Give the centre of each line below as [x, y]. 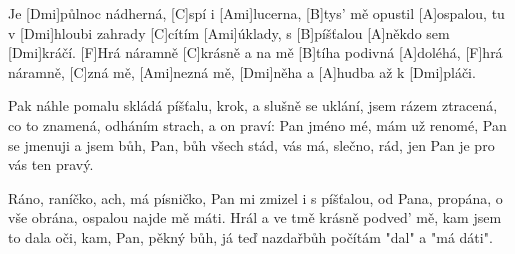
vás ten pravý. [51, 164]
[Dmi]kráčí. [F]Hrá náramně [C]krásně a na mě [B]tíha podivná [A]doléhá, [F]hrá [255, 52]
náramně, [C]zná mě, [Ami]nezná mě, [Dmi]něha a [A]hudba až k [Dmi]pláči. [242, 71]
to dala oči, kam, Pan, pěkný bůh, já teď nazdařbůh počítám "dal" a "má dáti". [250, 236]
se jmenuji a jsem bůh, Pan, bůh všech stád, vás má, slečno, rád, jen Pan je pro [251, 144]
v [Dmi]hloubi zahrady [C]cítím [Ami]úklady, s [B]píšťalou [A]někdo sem [229, 32]
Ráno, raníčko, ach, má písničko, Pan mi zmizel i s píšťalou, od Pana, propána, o [255, 197]
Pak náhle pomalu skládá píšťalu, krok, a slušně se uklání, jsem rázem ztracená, [253, 105]
